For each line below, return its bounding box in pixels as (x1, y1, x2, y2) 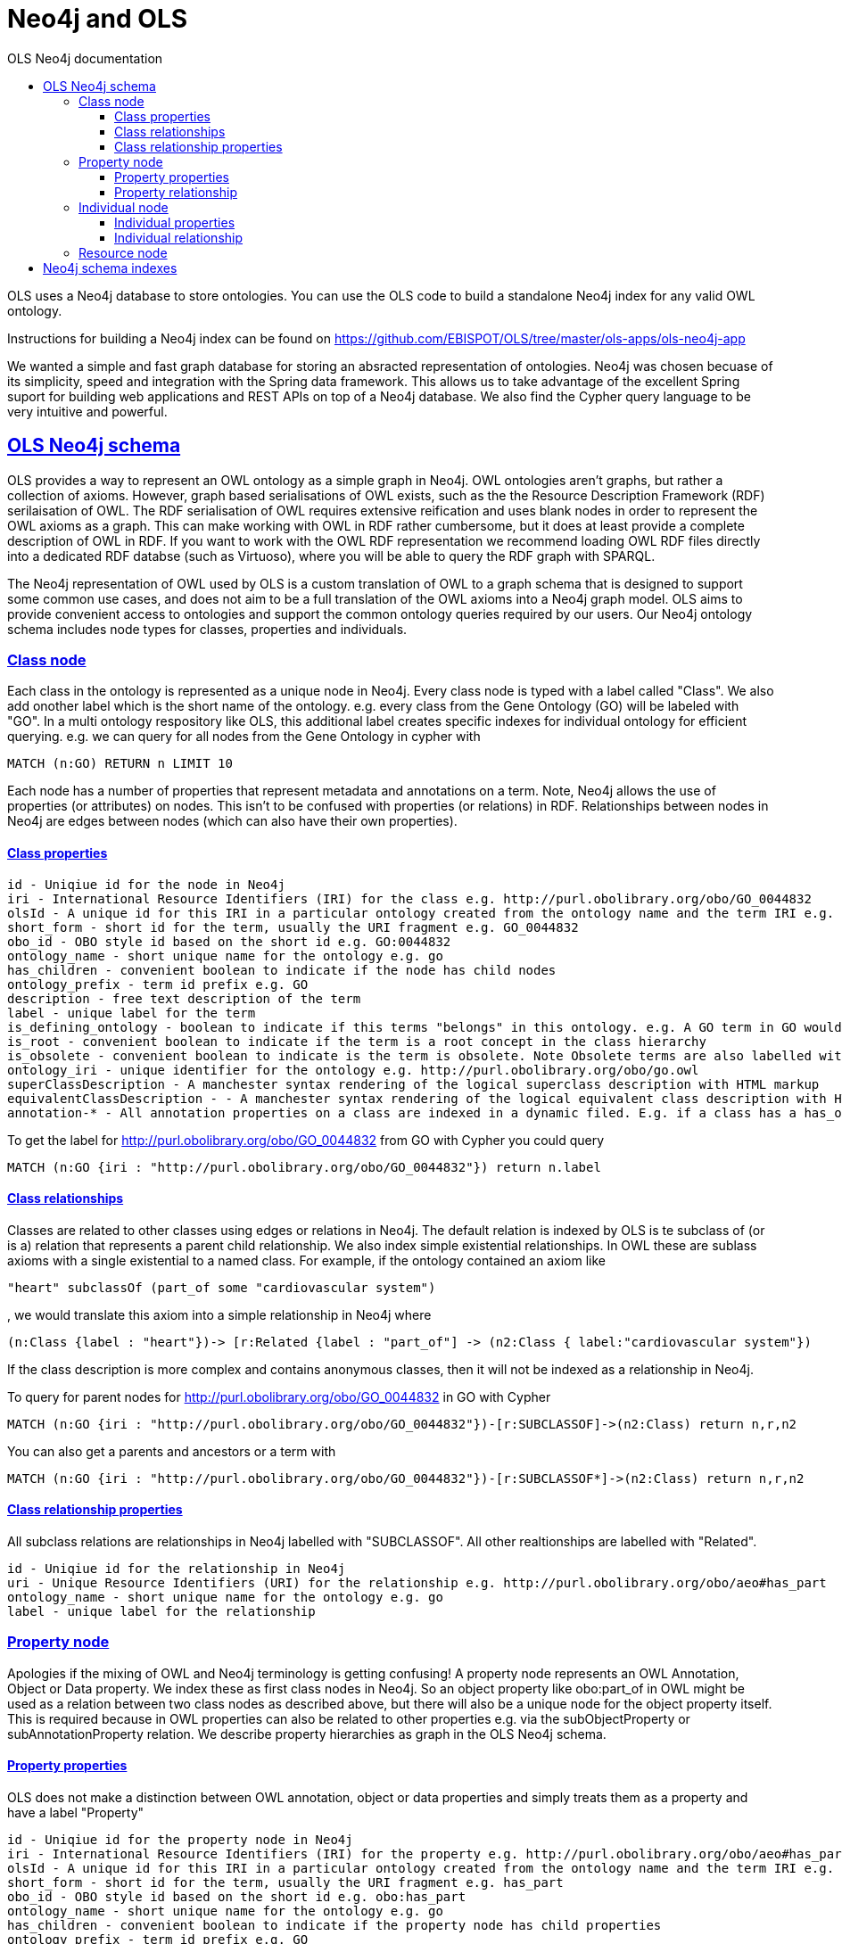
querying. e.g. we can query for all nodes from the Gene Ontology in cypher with (7, 729, 481, 745)
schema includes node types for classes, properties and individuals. (7, 621, 408, 637)
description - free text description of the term (7, 991, 361, 1006)
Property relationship (114, 184, 237, 200)
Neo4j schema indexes (43, 259, 177, 276)
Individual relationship (114, 229, 244, 245)
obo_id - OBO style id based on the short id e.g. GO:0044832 (7, 934, 451, 949)
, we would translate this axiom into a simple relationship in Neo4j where (7, 1306, 432, 1322)
